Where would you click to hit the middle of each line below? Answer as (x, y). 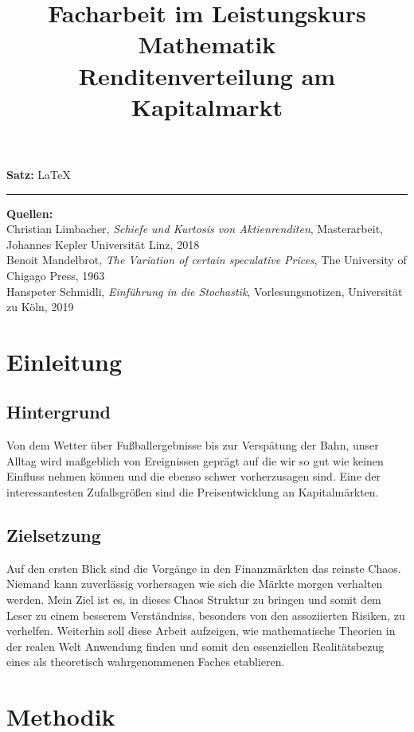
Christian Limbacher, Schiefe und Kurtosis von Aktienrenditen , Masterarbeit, (195, 229)
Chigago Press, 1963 (56, 275)
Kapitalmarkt (207, 106)
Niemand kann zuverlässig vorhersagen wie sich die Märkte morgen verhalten (195, 584)
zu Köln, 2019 (40, 307)
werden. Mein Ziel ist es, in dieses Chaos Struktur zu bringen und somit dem (194, 600)
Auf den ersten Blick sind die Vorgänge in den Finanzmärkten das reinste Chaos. (204, 568)
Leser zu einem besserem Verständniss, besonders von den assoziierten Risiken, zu (206, 615)
